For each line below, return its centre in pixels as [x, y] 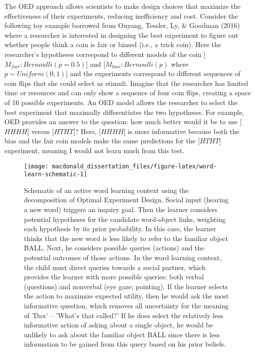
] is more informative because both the [181, 131]
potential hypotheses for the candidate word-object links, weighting [125, 219]
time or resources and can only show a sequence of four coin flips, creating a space [128, 93]
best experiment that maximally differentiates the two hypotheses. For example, [124, 112]
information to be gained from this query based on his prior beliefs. [125, 344]
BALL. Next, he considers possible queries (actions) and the [114, 248]
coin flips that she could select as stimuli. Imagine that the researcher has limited [126, 83]
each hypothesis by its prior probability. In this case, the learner [120, 229]
